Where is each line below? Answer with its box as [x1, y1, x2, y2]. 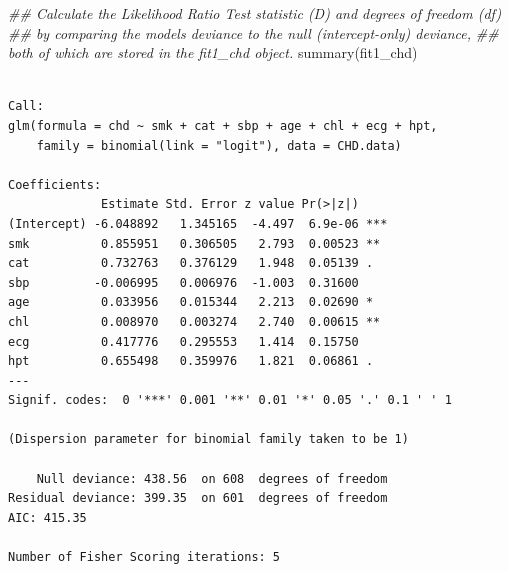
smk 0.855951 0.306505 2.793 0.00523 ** [8, 236, 381, 251]
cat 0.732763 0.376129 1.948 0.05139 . [8, 256, 374, 271]
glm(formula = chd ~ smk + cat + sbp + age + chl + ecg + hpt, [8, 118, 438, 133]
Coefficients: [8, 177, 102, 192]
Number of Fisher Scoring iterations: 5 [8, 550, 281, 565]
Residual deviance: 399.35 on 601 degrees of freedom [8, 491, 388, 506]
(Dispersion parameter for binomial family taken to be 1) [8, 432, 409, 447]
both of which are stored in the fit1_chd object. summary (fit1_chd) [8, 42, 418, 63]
